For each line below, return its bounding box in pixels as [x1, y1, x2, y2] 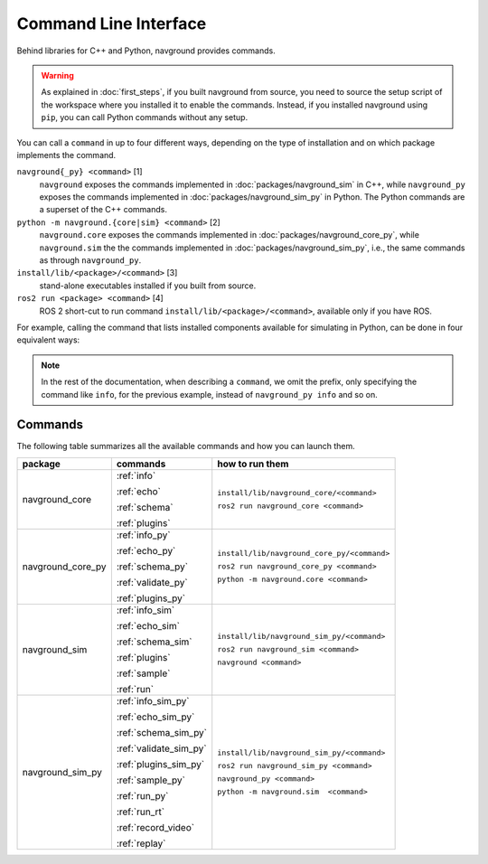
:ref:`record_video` [116, 821, 194, 833]
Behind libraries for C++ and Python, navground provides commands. [16, 45, 276, 56]
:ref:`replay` [116, 837, 166, 850]
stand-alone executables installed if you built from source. [39, 280, 257, 291]
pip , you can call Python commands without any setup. [41, 112, 249, 123]
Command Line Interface [16, 14, 207, 33]
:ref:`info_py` [116, 529, 171, 541]
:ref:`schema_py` [116, 560, 189, 573]
